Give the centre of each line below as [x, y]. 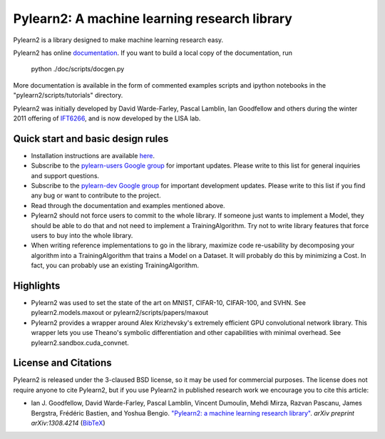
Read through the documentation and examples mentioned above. [128, 205]
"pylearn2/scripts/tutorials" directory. [68, 95]
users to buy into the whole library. [82, 235]
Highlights [37, 285]
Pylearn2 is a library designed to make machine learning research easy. [118, 40]
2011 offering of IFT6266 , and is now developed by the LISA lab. [107, 118]
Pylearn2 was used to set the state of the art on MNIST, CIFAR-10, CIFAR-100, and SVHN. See [169, 303]
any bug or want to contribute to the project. [96, 195]
